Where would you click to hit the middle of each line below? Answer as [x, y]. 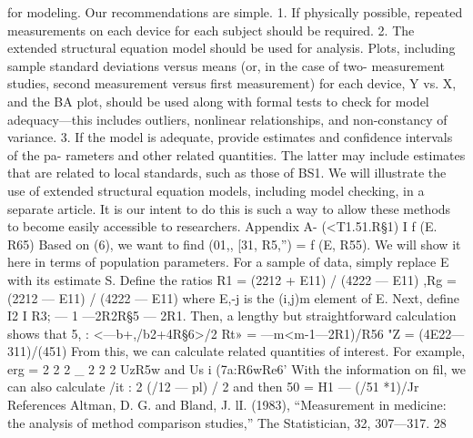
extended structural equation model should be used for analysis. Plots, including [231, 48]
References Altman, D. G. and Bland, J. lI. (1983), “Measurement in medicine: [227, 405]
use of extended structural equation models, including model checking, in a [216, 190]
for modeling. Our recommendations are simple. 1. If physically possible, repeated [235, 12]
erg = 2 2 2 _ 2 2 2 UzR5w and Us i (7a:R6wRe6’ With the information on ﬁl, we [236, 368]
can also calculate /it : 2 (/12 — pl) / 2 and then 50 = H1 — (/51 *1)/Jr [213, 387]
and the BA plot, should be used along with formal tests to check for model [218, 101]
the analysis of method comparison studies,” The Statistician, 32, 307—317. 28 [227, 422]
